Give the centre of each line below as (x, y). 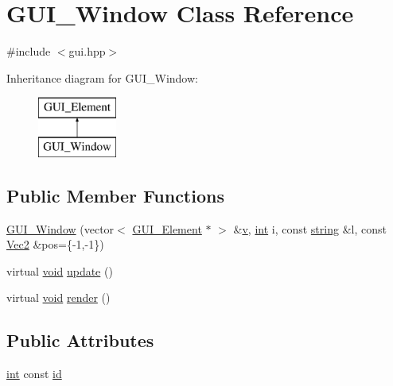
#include (29, 51)
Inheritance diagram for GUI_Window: (102, 77)
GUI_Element (167, 228)
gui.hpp (87, 51)
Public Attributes (80, 340)
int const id (34, 374)
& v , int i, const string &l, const (310, 228)
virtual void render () (58, 297)
